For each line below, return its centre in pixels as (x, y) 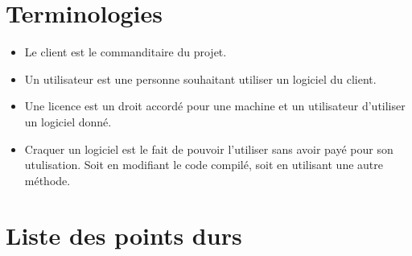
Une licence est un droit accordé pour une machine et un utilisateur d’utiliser (215, 106)
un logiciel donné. (68, 121)
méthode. (47, 180)
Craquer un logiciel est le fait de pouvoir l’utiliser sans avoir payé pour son (209, 149)
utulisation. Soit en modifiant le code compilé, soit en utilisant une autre (204, 165)
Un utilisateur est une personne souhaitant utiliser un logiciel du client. (200, 78)
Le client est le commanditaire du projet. (126, 52)
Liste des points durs (124, 235)
